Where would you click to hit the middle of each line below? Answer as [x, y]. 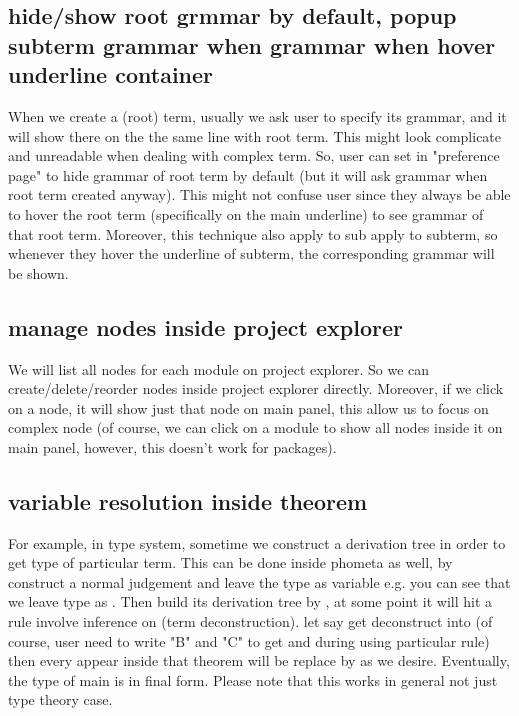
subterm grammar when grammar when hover [252, 44]
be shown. [38, 272]
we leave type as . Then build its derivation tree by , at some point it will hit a [250, 601]
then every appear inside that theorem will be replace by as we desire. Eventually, [259, 660]
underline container [111, 74]
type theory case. [60, 699]
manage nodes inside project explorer [206, 326]
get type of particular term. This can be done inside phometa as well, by [230, 562]
